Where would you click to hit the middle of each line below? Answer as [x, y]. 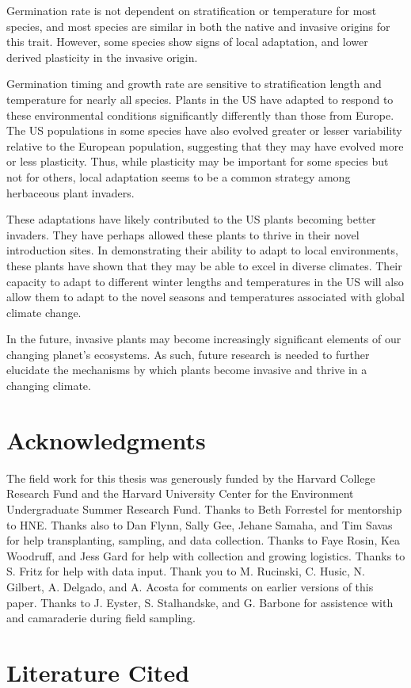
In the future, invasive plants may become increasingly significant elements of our [204, 339]
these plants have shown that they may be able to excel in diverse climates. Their [204, 265]
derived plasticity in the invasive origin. [102, 57]
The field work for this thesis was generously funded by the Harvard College [191, 478]
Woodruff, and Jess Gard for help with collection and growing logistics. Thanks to [206, 555]
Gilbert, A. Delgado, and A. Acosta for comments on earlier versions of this [190, 586]
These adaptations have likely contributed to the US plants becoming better [191, 219]
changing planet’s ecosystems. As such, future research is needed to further [188, 354]
